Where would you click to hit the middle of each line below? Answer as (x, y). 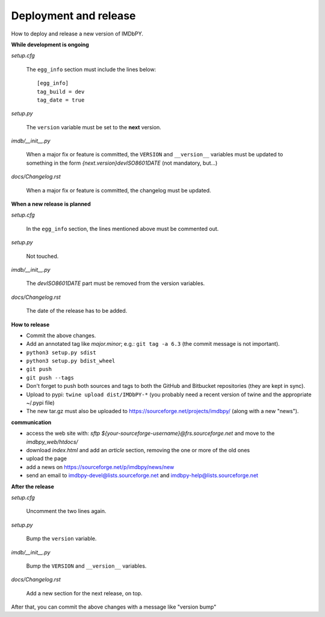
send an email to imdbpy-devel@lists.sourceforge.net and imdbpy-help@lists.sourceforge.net (142, 476)
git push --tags (50, 378)
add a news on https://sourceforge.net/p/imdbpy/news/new (100, 467)
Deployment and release (73, 16)
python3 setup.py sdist (61, 352)
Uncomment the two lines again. (66, 511)
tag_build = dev (61, 91)
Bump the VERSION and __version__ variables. (86, 566)
